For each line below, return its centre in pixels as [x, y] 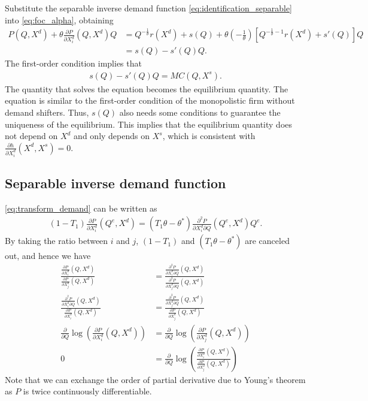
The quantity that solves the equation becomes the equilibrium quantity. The [147, 88]
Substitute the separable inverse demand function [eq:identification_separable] [148, 8]
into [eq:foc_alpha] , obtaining [59, 19]
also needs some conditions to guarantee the [200, 112]
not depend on [31, 136]
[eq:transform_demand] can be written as [81, 208]
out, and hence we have [48, 256]
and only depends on [112, 136]
